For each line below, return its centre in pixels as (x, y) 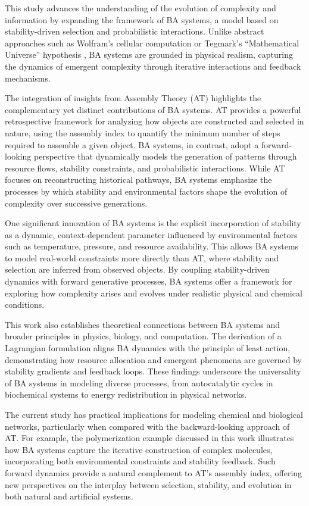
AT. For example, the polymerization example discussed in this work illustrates (149, 438)
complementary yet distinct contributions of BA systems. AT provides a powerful (153, 109)
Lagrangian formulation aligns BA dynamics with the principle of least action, (148, 348)
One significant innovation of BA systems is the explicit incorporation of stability (153, 223)
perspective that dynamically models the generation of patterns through (166, 156)
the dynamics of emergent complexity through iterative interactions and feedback (153, 66)
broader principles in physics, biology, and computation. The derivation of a (143, 336)
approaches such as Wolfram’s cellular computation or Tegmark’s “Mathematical (152, 43)
